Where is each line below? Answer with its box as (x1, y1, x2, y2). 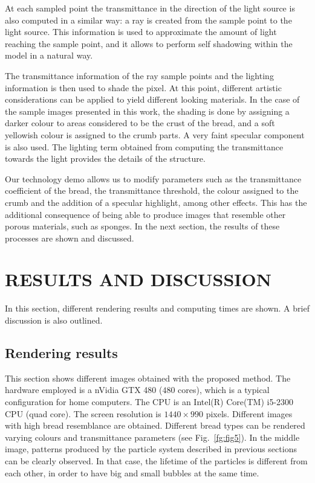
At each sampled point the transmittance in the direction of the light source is (5, 2, 295, 14)
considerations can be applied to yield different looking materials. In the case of (5, 93, 300, 106)
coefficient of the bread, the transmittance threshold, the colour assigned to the (5, 184, 299, 197)
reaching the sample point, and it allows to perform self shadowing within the (5, 37, 293, 50)
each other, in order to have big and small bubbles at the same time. (5, 466, 259, 479)
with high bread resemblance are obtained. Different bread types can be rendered (5, 419, 305, 432)
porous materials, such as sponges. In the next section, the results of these (5, 220, 280, 232)
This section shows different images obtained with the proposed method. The (5, 371, 291, 384)
